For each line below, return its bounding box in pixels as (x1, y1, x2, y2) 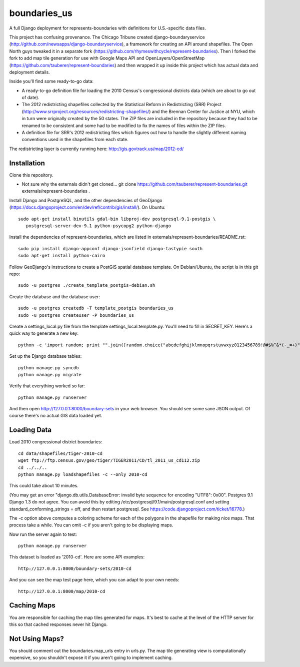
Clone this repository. (9, 172, 53, 178)
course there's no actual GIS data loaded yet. (9, 413, 102, 419)
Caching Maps (9, 601, 55, 610)
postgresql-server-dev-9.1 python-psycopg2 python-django (25, 223, 171, 229)
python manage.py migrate (18, 372, 82, 377)
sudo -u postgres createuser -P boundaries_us (18, 312, 134, 318)
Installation (9, 159, 45, 167)
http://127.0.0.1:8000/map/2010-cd (18, 588, 105, 594)
